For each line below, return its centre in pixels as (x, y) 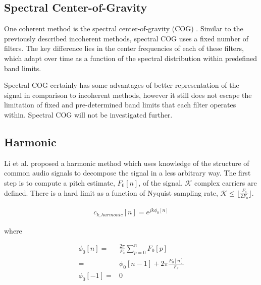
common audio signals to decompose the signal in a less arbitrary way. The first (127, 173)
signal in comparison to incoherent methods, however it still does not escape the (128, 95)
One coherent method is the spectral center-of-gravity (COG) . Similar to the (124, 28)
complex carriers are (226, 182)
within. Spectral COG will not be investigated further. (88, 114)
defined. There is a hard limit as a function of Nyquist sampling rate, (111, 192)
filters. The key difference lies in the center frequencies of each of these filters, (124, 48)
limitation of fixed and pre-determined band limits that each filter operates (120, 105)
